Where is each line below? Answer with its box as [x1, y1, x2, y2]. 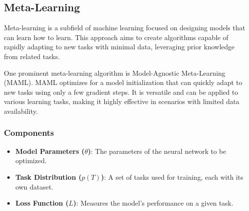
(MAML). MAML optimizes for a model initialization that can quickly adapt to [4, 77, 242, 87]
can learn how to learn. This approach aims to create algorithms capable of [4, 32, 229, 42]
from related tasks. [4, 51, 60, 61]
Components [4, 127, 54, 139]
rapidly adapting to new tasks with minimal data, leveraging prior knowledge [4, 42, 235, 52]
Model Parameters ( [15, 146, 85, 156]
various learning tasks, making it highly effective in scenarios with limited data [4, 96, 240, 106]
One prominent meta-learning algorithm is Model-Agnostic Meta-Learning [4, 67, 226, 78]
